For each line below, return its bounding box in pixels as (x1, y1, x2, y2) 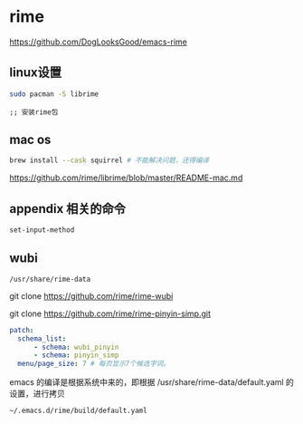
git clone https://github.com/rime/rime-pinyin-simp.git (9, 308, 211, 319)
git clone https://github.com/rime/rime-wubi (9, 290, 174, 301)
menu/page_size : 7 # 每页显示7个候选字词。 (17, 360, 170, 369)
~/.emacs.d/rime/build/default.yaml (9, 406, 147, 416)
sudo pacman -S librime (9, 89, 99, 99)
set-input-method (9, 226, 75, 235)
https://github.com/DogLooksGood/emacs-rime (9, 36, 187, 47)
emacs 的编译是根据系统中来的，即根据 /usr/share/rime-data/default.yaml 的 (9, 377, 294, 388)
